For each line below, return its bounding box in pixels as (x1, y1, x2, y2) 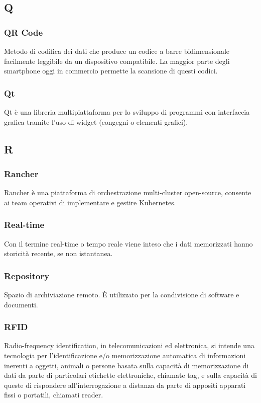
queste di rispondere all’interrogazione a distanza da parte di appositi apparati (4, 379, 246, 390)
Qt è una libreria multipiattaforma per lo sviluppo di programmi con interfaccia (4, 107, 250, 117)
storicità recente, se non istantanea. (4, 248, 113, 259)
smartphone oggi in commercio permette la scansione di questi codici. (4, 65, 218, 76)
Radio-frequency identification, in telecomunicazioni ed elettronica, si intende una (4, 340, 254, 351)
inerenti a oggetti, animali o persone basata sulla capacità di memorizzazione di (4, 360, 249, 370)
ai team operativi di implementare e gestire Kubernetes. (4, 197, 176, 207)
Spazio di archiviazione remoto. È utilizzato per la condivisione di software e (4, 289, 239, 299)
